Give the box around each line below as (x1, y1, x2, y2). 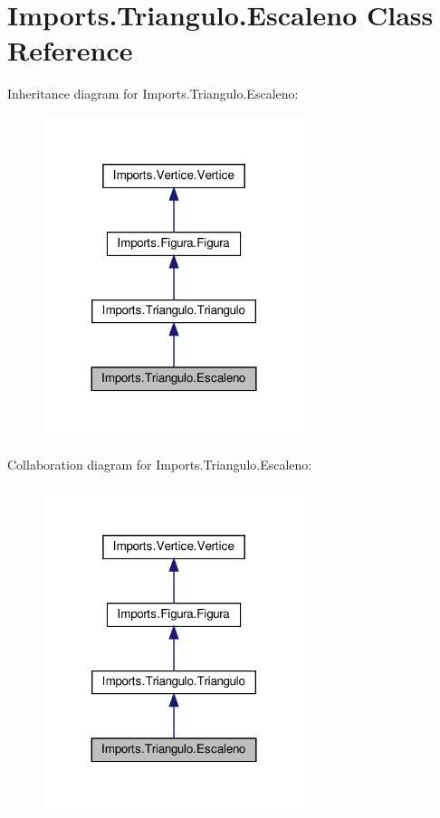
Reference (7, 32, 133, 69)
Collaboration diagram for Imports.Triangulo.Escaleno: (7, 455, 312, 474)
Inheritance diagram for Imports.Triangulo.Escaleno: (7, 84, 299, 103)
